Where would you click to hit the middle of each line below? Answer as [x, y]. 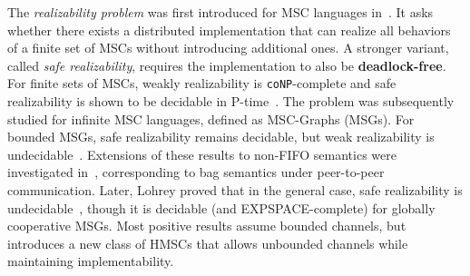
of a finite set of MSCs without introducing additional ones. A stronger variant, [228, 48]
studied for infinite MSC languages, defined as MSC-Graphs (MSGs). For [211, 118]
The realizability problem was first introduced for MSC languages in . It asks [220, 12]
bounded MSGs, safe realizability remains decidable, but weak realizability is [221, 137]
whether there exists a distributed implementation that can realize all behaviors [229, 30]
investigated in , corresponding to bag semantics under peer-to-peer [196, 172]
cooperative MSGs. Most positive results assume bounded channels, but [207, 226]
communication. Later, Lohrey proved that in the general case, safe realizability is [235, 190]
